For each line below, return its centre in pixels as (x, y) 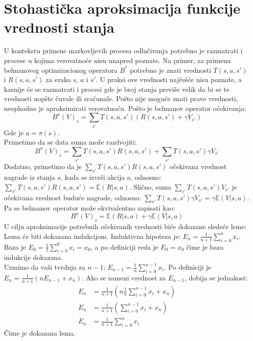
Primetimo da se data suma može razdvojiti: (70, 142)
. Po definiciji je (188, 267)
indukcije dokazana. (33, 257)
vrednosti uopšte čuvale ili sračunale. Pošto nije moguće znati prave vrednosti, (121, 98)
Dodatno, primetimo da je (43, 166)
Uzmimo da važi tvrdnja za (45, 267)
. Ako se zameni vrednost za (124, 277)
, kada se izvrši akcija (93, 177)
